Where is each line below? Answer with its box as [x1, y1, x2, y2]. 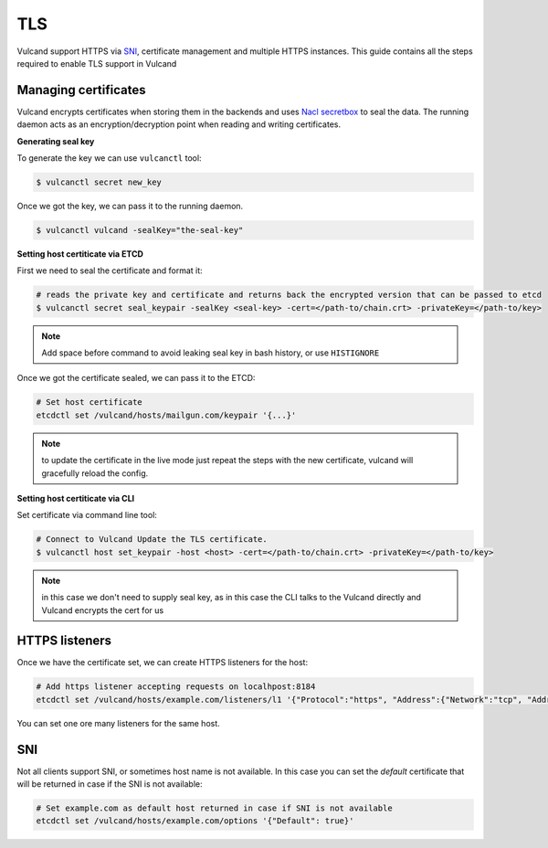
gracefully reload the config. [41, 467, 149, 479]
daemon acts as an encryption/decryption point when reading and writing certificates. [16, 119, 342, 130]
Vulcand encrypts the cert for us [41, 604, 164, 616]
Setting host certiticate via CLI [16, 493, 135, 504]
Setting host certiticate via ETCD [16, 248, 143, 260]
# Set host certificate [36, 397, 143, 408]
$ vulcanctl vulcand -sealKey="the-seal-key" [36, 225, 244, 235]
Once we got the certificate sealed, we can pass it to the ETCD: [16, 373, 256, 384]
